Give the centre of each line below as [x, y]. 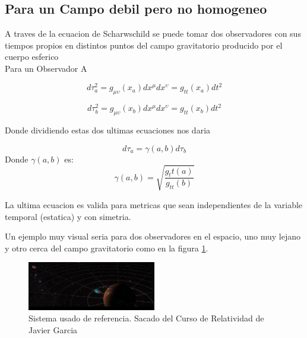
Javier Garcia [53, 330]
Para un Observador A [46, 68]
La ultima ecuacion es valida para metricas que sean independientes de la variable [154, 204]
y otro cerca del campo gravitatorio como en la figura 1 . [107, 248]
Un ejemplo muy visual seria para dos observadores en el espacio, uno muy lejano [153, 236]
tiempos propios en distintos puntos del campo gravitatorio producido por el [144, 45]
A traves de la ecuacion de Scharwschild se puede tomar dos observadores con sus [153, 34]
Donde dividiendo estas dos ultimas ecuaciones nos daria [108, 130]
